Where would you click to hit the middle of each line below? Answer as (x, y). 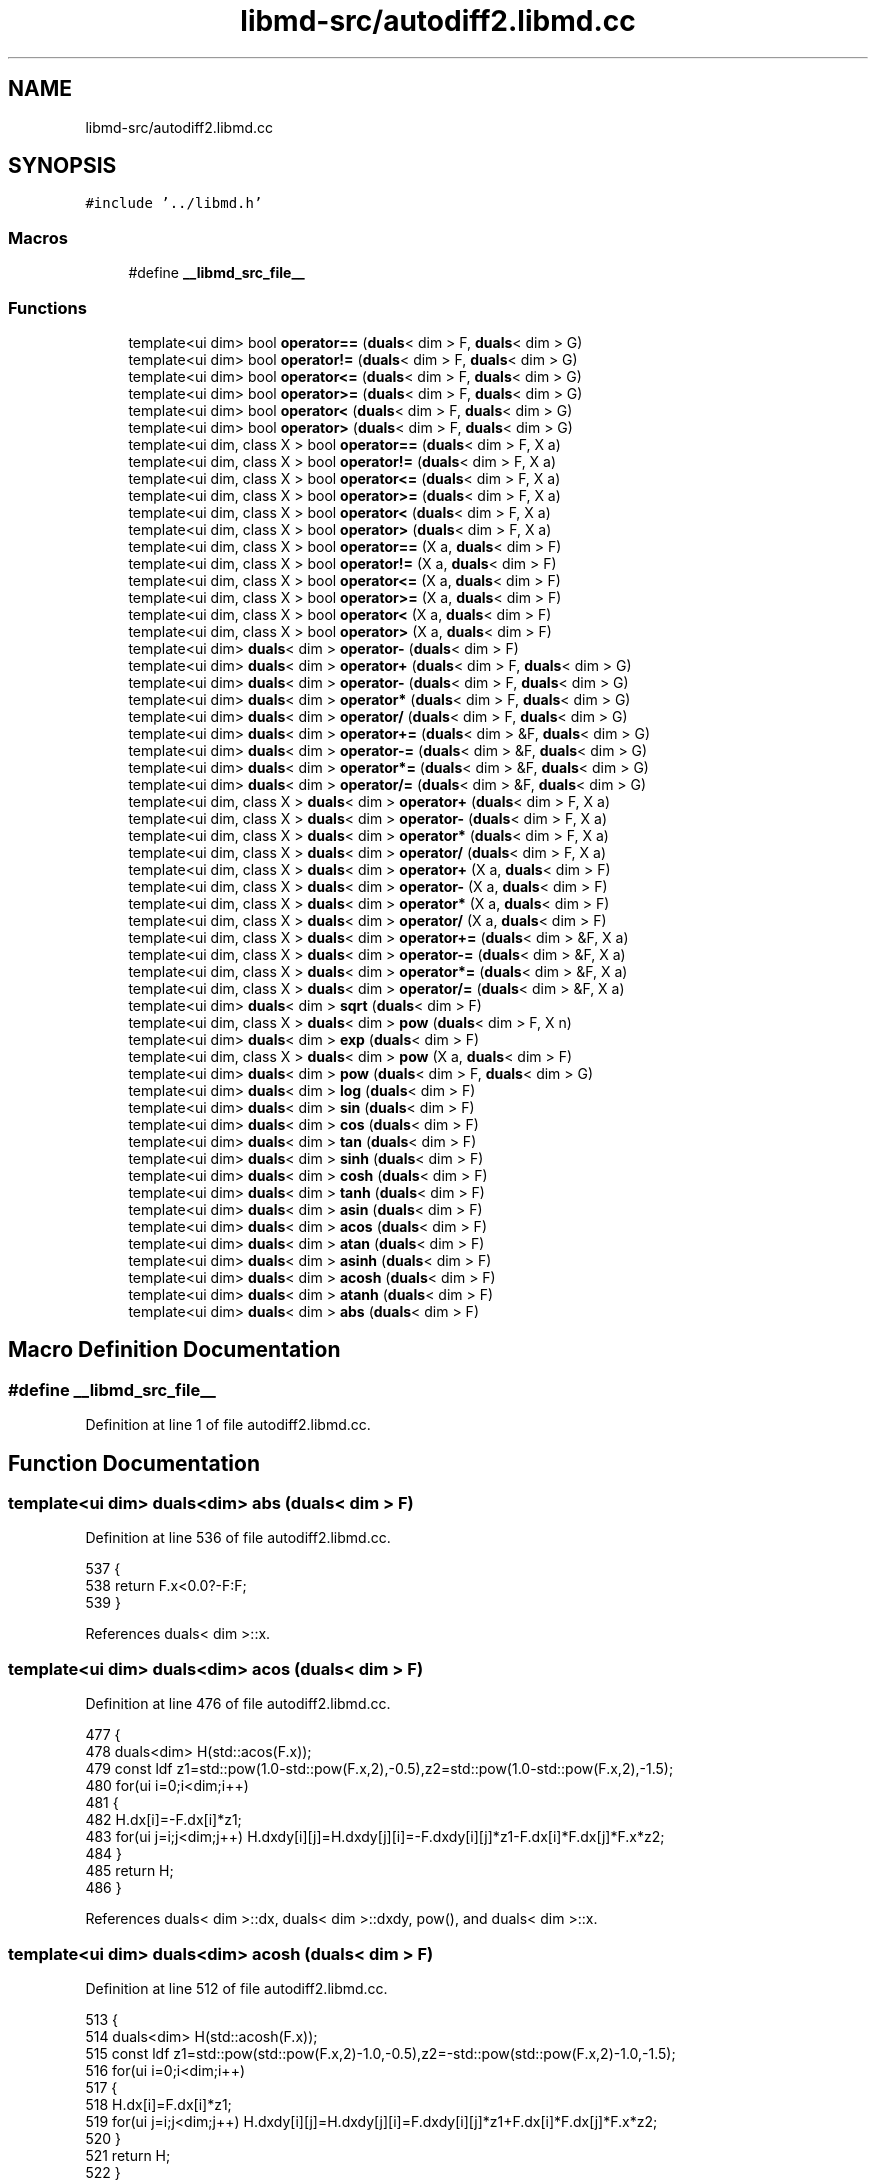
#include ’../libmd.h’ (174, 203)
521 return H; (128, 2155)
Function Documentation (134, 1463)
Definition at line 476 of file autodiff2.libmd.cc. (238, 1704)
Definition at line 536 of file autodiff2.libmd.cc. (238, 1538)
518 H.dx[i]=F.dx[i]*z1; (158, 2104)
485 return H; (129, 1871)
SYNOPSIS (62, 166)
